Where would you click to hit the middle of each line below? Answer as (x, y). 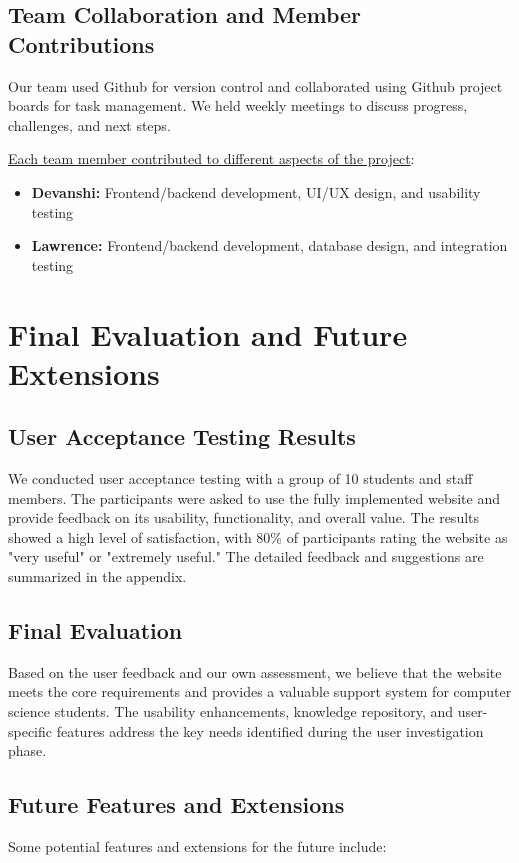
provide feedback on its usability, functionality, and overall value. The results (244, 517)
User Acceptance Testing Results (182, 436)
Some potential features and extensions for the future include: (197, 846)
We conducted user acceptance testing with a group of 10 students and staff (240, 478)
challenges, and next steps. (89, 124)
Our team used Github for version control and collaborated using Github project (255, 85)
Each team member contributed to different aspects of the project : (211, 158)
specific (30, 730)
